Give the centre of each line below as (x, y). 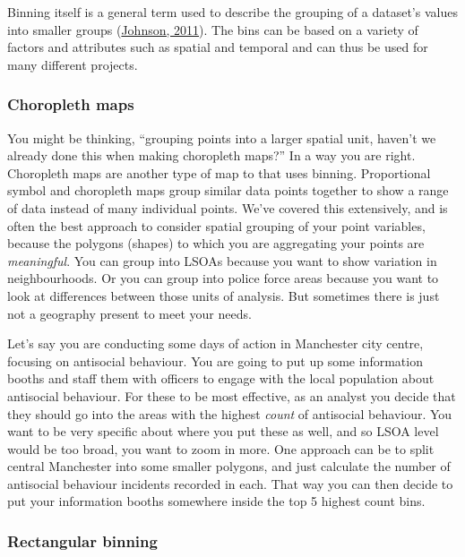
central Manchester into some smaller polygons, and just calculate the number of (229, 466)
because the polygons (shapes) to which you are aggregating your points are (216, 243)
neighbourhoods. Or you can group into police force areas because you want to (223, 278)
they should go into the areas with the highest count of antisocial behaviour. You (230, 413)
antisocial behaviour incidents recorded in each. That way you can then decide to (230, 483)
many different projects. (73, 64)
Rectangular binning (82, 540)
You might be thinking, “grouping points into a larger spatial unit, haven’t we (222, 137)
